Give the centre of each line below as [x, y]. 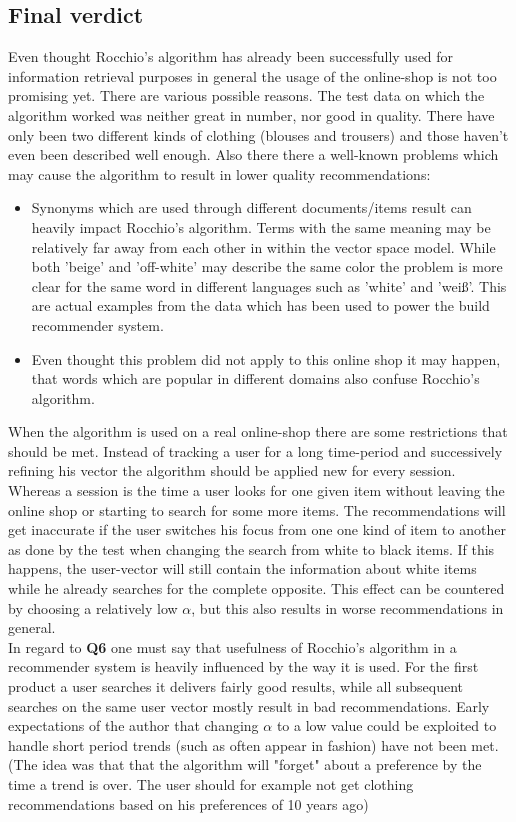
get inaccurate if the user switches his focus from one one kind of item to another [257, 529]
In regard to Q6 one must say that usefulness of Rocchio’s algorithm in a [232, 646]
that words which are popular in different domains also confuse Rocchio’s [255, 378]
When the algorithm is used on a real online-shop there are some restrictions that [258, 431]
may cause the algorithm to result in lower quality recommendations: [219, 173]
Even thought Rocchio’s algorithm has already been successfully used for [231, 56]
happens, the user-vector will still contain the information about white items [242, 568]
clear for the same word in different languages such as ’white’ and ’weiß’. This [269, 285]
